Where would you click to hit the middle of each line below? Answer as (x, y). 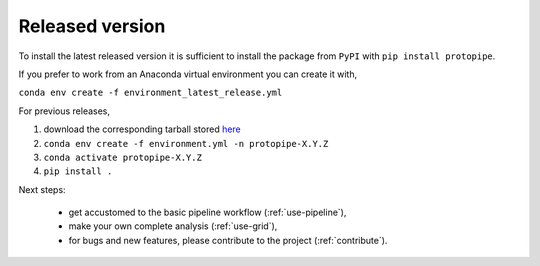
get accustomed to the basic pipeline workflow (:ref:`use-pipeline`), (207, 212)
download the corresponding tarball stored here (142, 129)
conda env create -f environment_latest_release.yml (150, 93)
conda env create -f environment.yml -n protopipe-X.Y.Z (186, 143)
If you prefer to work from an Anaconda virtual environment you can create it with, (188, 74)
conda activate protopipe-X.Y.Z (122, 157)
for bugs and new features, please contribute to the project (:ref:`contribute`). (228, 240)
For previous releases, (64, 111)
